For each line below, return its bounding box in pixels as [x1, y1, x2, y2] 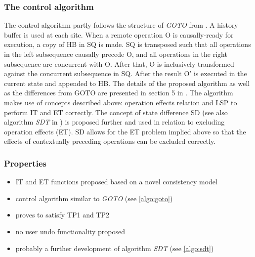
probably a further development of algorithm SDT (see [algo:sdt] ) [15, 243, 214, 253]
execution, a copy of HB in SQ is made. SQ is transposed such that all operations [4, 39, 251, 49]
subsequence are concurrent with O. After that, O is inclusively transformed [4, 58, 234, 69]
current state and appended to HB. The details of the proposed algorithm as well [4, 78, 250, 88]
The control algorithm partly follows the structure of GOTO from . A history [4, 20, 238, 30]
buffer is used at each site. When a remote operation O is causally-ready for [4, 29, 234, 40]
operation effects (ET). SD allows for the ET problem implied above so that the [4, 126, 246, 136]
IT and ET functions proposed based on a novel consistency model [15, 176, 217, 187]
